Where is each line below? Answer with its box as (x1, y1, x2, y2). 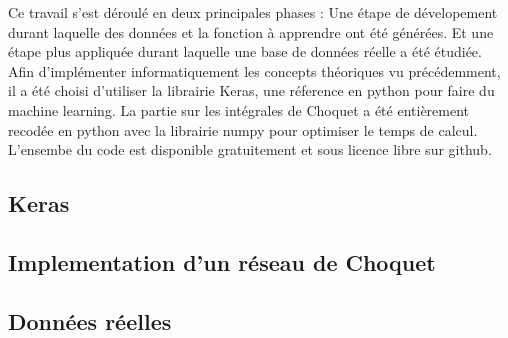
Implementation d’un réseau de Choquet (8, 246, 436, 277)
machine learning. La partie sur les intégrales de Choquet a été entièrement (8, 99, 470, 120)
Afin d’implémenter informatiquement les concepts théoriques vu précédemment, (8, 60, 501, 81)
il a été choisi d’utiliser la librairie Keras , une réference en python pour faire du (8, 80, 495, 101)
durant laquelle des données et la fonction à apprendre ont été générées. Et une (8, 21, 494, 42)
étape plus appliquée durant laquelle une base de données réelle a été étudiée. (8, 41, 482, 62)
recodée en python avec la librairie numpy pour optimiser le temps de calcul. (8, 119, 478, 140)
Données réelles (8, 305, 172, 336)
